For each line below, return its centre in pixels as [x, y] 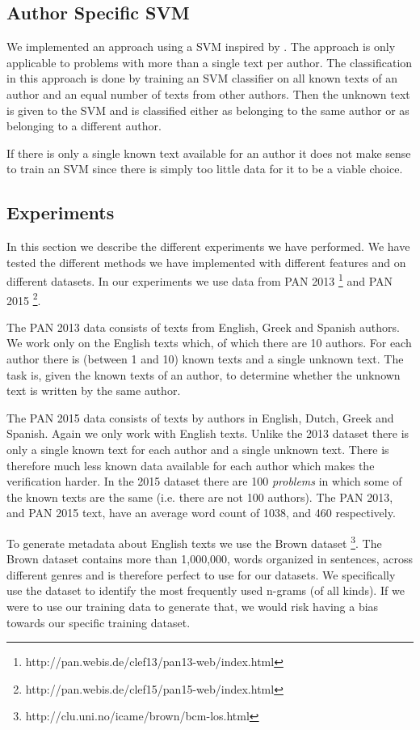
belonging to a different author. [84, 126]
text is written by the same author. [94, 390]
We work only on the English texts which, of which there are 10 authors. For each [209, 343]
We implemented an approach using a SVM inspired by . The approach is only [201, 47]
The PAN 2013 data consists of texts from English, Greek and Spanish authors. [203, 327]
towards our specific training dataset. [99, 622]
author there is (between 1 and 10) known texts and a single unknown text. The [205, 359]
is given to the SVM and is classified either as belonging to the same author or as [208, 110]
